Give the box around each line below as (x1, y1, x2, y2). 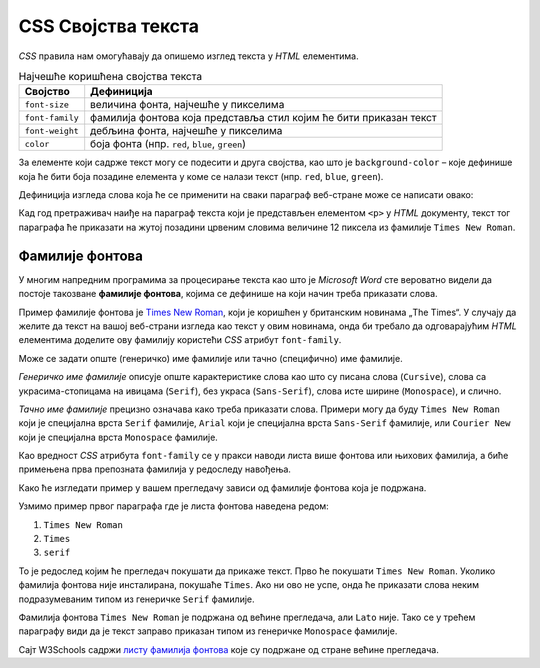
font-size (24, 99, 70, 110)
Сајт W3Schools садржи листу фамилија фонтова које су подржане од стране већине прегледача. (18, 643, 439, 655)
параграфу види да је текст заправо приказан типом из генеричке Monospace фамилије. (18, 625, 398, 637)
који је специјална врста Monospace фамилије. (18, 431, 219, 443)
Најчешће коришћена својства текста (18, 70, 203, 84)
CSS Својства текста (18, 15, 200, 37)
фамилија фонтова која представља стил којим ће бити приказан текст (90, 111, 437, 125)
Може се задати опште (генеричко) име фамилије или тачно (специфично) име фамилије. (18, 352, 404, 364)
